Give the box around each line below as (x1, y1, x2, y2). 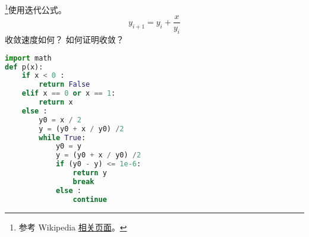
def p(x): (5, 62, 43, 71)
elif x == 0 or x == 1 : (21, 89, 116, 98)
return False (39, 80, 90, 89)
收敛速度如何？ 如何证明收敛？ (5, 33, 124, 46)
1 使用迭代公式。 (5, 2, 67, 15)
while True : (39, 133, 86, 142)
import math (5, 53, 52, 62)
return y (72, 169, 107, 178)
